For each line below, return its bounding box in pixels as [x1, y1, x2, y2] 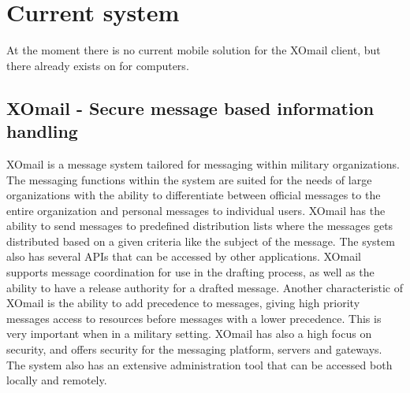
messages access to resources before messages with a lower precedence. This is [6, 310, 382, 326]
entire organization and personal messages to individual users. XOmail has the [6, 202, 386, 218]
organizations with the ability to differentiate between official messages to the [6, 187, 381, 203]
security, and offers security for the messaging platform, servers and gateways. [6, 341, 382, 358]
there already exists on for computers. [6, 57, 189, 73]
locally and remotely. [6, 372, 107, 388]
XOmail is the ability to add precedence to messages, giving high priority [6, 295, 360, 311]
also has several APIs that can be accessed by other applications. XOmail [6, 248, 361, 265]
